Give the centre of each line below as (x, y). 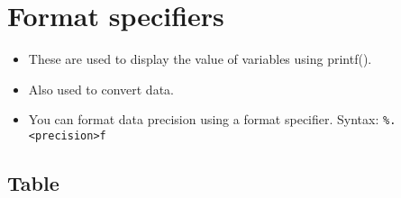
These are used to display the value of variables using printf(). (200, 59)
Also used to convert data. (101, 89)
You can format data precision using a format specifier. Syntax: (204, 119)
